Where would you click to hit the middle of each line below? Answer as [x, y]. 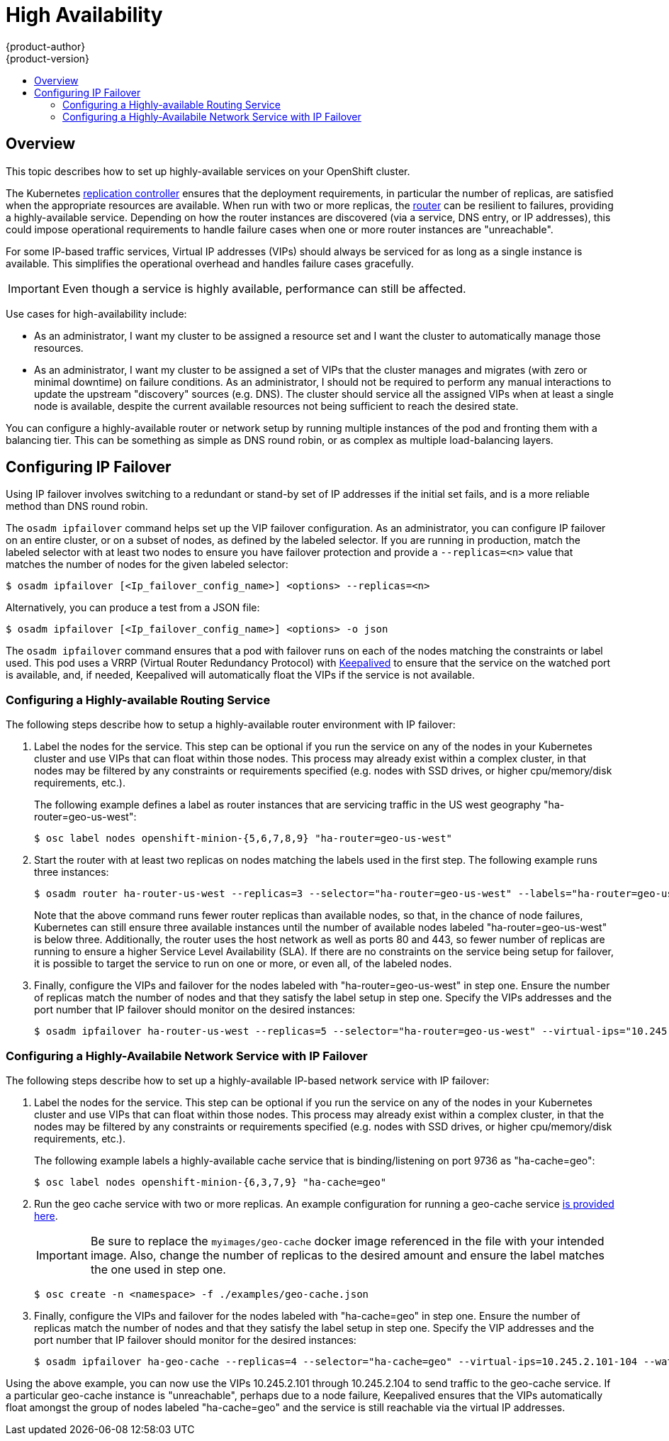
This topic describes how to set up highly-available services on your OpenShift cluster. [208, 171]
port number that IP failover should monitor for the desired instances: [195, 1340]
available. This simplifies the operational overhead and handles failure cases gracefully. [210, 263]
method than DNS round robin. [77, 506]
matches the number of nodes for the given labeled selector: [147, 564]
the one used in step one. [158, 1269]
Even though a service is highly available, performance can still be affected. [264, 288]
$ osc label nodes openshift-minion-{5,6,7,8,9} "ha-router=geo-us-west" [243, 839]
